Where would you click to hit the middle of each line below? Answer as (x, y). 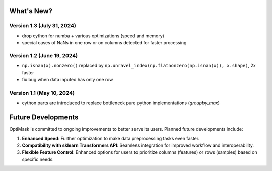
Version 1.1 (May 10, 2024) (42, 93)
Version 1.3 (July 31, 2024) (43, 26)
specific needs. (38, 159)
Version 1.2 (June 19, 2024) (44, 55)
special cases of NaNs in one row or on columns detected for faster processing (104, 43)
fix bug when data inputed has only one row (67, 80)
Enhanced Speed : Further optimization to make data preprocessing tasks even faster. (111, 138)
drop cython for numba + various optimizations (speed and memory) (93, 36)
